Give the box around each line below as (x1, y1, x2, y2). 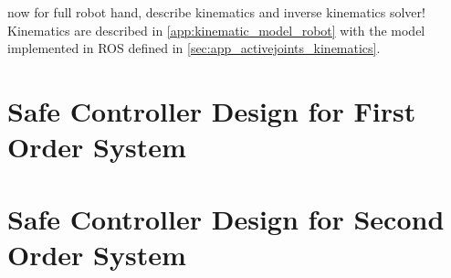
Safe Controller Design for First (7, 91, 416, 129)
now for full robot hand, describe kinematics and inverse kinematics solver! (7, 3, 425, 21)
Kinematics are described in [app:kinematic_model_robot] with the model (7, 20, 425, 39)
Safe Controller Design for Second (7, 199, 445, 237)
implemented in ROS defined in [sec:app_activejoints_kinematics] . (7, 38, 381, 58)
